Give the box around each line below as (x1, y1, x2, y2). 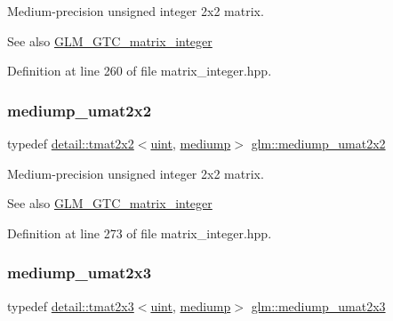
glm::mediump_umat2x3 (251, 296, 386, 315)
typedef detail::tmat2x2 (7, 134, 134, 152)
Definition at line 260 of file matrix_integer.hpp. (7, 61, 272, 80)
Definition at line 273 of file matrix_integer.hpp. (7, 223, 272, 242)
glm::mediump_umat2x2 (251, 134, 386, 152)
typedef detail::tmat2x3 (7, 296, 134, 315)
